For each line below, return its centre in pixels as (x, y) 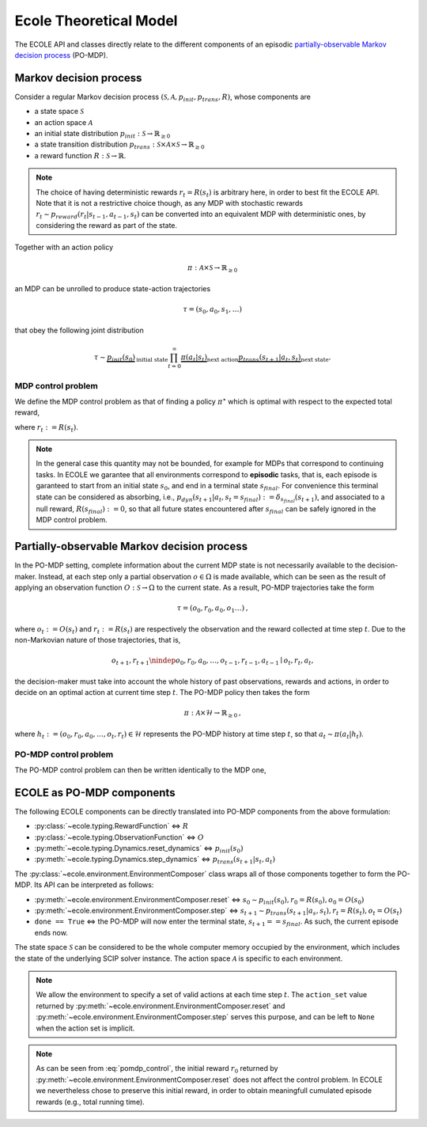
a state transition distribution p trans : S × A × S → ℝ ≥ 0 (119, 145)
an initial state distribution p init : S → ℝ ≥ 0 (102, 135)
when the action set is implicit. (85, 1028)
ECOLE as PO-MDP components (95, 793)
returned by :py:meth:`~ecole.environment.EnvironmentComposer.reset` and (161, 1006)
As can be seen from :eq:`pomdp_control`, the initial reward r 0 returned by (157, 1070)
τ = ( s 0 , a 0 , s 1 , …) (213, 310)
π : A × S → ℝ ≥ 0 (212, 269)
